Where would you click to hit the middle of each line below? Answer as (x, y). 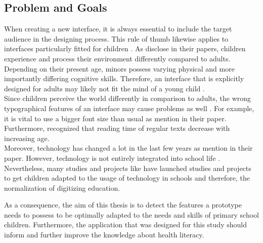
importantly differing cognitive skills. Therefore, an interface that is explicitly (124, 78)
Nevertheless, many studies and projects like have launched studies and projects (128, 168)
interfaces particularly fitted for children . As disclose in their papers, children (125, 48)
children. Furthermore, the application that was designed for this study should (125, 224)
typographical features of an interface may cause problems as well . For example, (129, 108)
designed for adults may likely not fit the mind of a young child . (104, 88)
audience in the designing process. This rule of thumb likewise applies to (116, 38)
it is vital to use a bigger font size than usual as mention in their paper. (115, 118)
